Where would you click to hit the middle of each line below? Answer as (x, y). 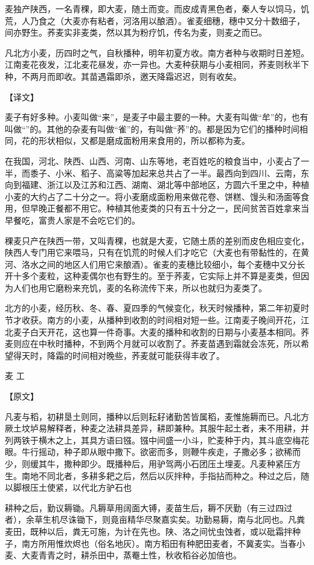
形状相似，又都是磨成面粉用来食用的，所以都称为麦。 (144, 140)
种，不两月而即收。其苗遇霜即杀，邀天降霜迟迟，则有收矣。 (123, 76)
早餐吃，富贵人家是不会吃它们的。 (72, 220)
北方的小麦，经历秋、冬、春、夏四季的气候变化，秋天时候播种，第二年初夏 (153, 308)
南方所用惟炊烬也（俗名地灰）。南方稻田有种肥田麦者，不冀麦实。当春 (159, 543)
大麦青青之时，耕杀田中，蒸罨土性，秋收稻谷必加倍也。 (131, 555)
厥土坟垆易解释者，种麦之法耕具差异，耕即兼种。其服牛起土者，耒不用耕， (153, 428)
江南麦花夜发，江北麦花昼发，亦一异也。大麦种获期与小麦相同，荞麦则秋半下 (157, 64)
